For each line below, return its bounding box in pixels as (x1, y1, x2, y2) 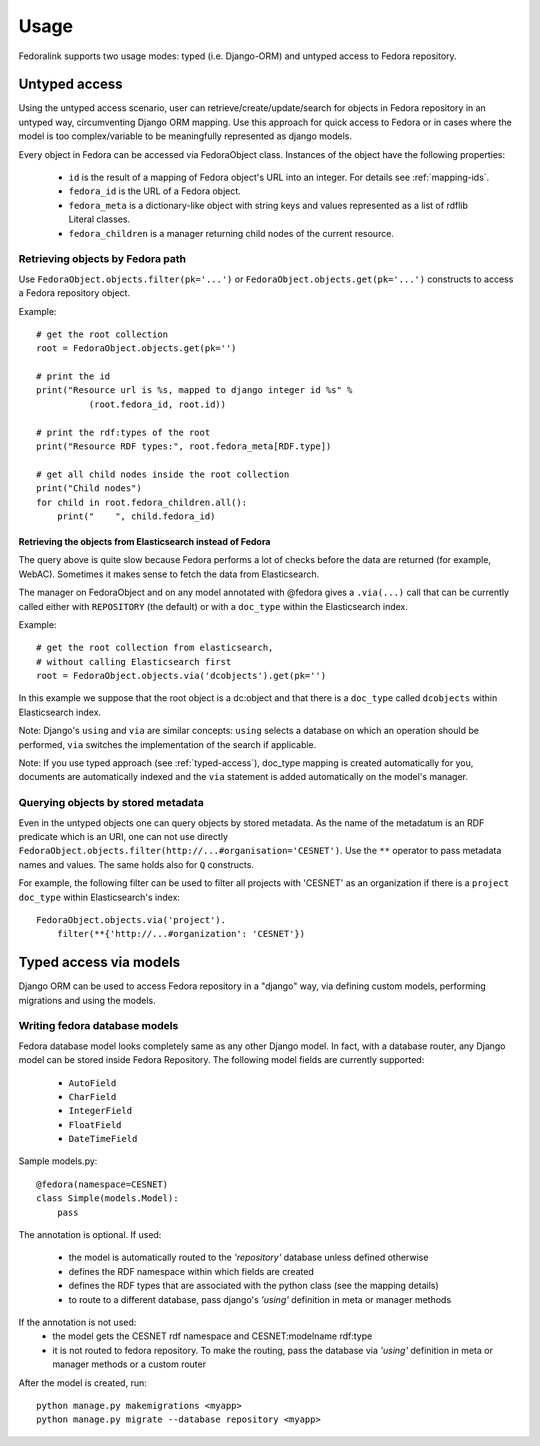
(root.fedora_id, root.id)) (88, 398, 227, 410)
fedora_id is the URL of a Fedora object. (68, 185, 242, 197)
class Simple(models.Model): (36, 1193, 179, 1204)
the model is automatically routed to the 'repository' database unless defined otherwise (68, 1251, 429, 1264)
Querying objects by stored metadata (18, 796, 204, 810)
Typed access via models (18, 954, 180, 971)
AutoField (68, 1077, 117, 1089)
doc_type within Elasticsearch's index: (18, 891, 180, 903)
